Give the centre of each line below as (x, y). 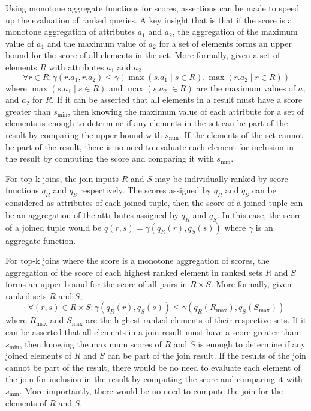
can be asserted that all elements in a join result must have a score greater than (152, 332)
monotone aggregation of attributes (70, 32)
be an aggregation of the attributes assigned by (92, 214)
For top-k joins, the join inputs (62, 178)
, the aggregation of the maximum (235, 32)
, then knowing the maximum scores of (90, 343)
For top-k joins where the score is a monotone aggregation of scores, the (138, 260)
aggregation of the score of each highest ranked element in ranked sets (134, 272)
